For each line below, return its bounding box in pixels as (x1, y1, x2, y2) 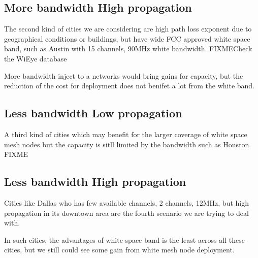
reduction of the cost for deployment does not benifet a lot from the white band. (4, 80, 255, 91)
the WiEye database (4, 53, 67, 63)
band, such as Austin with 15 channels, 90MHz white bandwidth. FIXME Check (4, 43, 252, 54)
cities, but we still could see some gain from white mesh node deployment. (4, 244, 235, 255)
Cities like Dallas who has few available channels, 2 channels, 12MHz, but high (4, 197, 249, 208)
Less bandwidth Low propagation (4, 105, 182, 121)
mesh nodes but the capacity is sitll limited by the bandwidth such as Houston (4, 139, 249, 149)
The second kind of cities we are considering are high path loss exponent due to (4, 23, 252, 34)
